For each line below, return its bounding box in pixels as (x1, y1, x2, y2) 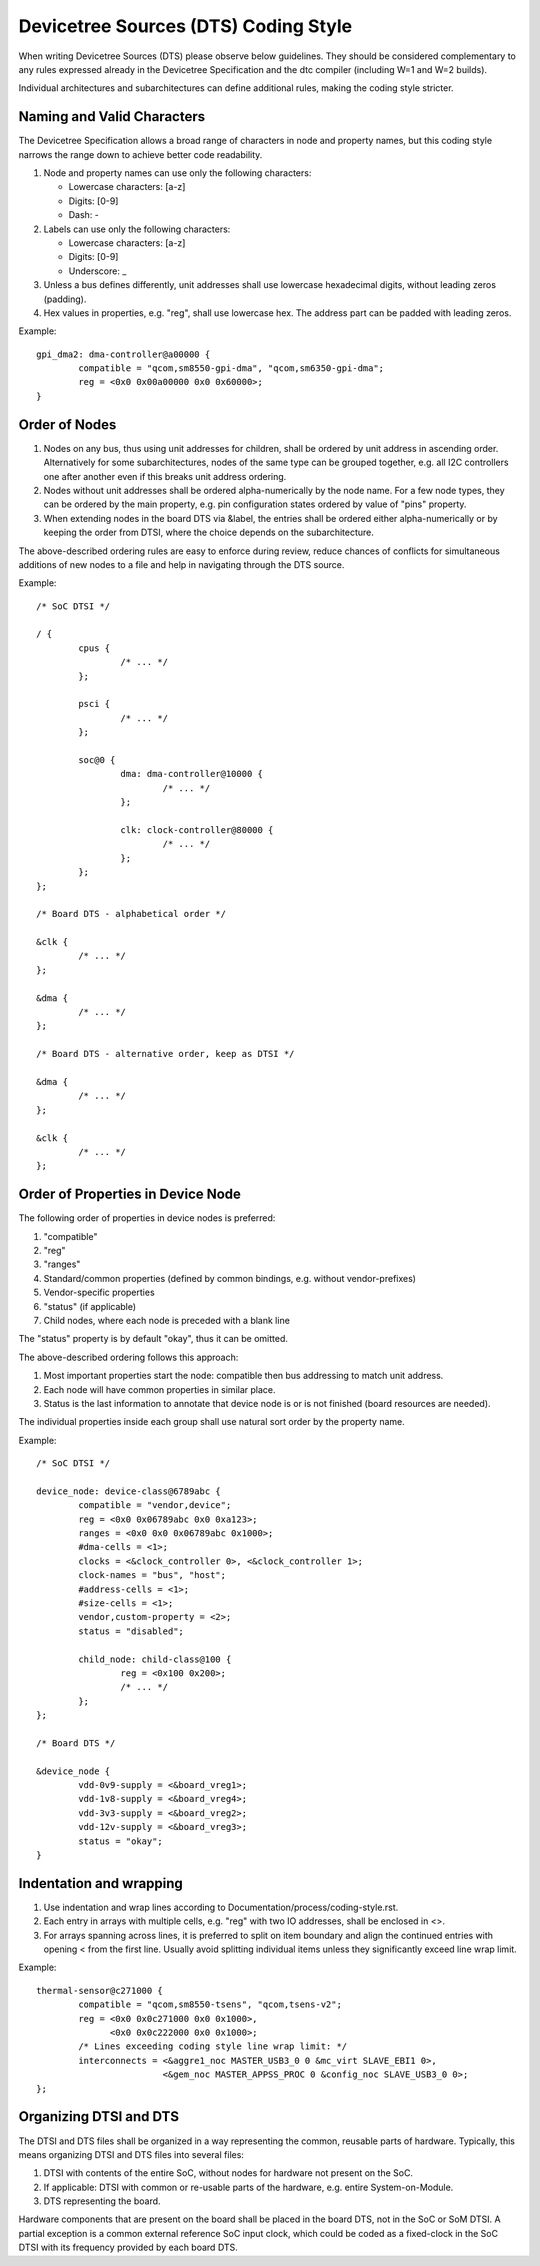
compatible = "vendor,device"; (78, 1500, 232, 1511)
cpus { (78, 642, 111, 654)
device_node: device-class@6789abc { (36, 1485, 222, 1497)
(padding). (43, 293, 87, 305)
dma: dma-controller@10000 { (120, 768, 264, 780)
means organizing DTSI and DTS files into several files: (18, 2148, 245, 2160)
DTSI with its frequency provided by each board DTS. (18, 2241, 239, 2254)
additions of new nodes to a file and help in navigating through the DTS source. (18, 558, 345, 570)
